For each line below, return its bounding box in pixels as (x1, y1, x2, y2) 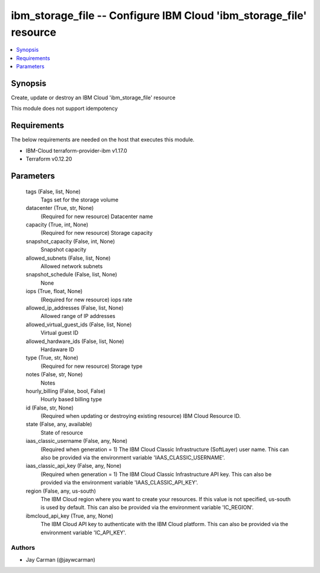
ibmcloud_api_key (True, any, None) (25, 512, 114, 520)
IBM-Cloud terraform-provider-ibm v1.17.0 (25, 147, 127, 154)
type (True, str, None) (25, 354, 79, 361)
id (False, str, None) (25, 404, 74, 411)
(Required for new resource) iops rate (40, 296, 133, 303)
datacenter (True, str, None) (25, 204, 94, 212)
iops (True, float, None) (25, 288, 83, 295)
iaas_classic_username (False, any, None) (25, 437, 127, 445)
